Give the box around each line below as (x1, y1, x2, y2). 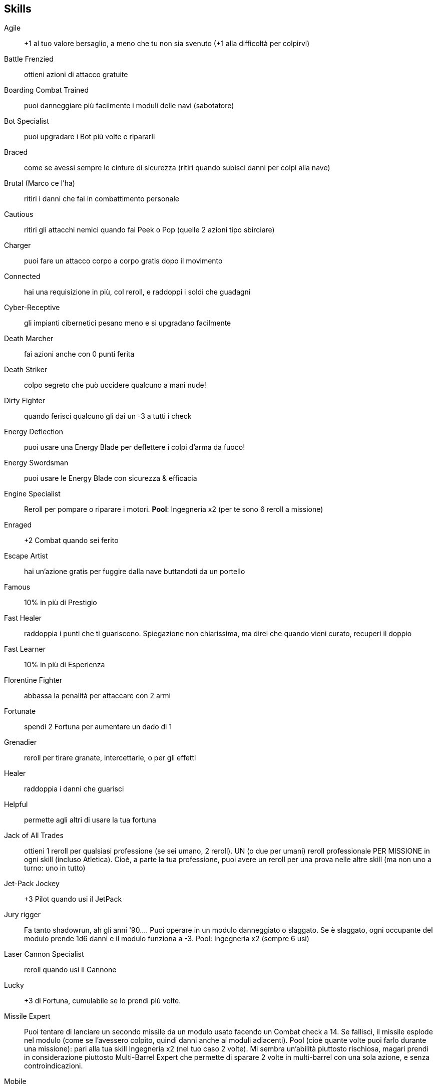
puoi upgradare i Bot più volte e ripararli (24, 132, 155, 141)
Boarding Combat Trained (4, 86, 89, 95)
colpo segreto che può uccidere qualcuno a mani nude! (24, 381, 206, 390)
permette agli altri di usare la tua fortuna (24, 815, 156, 825)
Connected (4, 272, 41, 281)
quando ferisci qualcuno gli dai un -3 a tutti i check (24, 412, 192, 421)
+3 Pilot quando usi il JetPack (24, 895, 122, 904)
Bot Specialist (4, 117, 49, 126)
